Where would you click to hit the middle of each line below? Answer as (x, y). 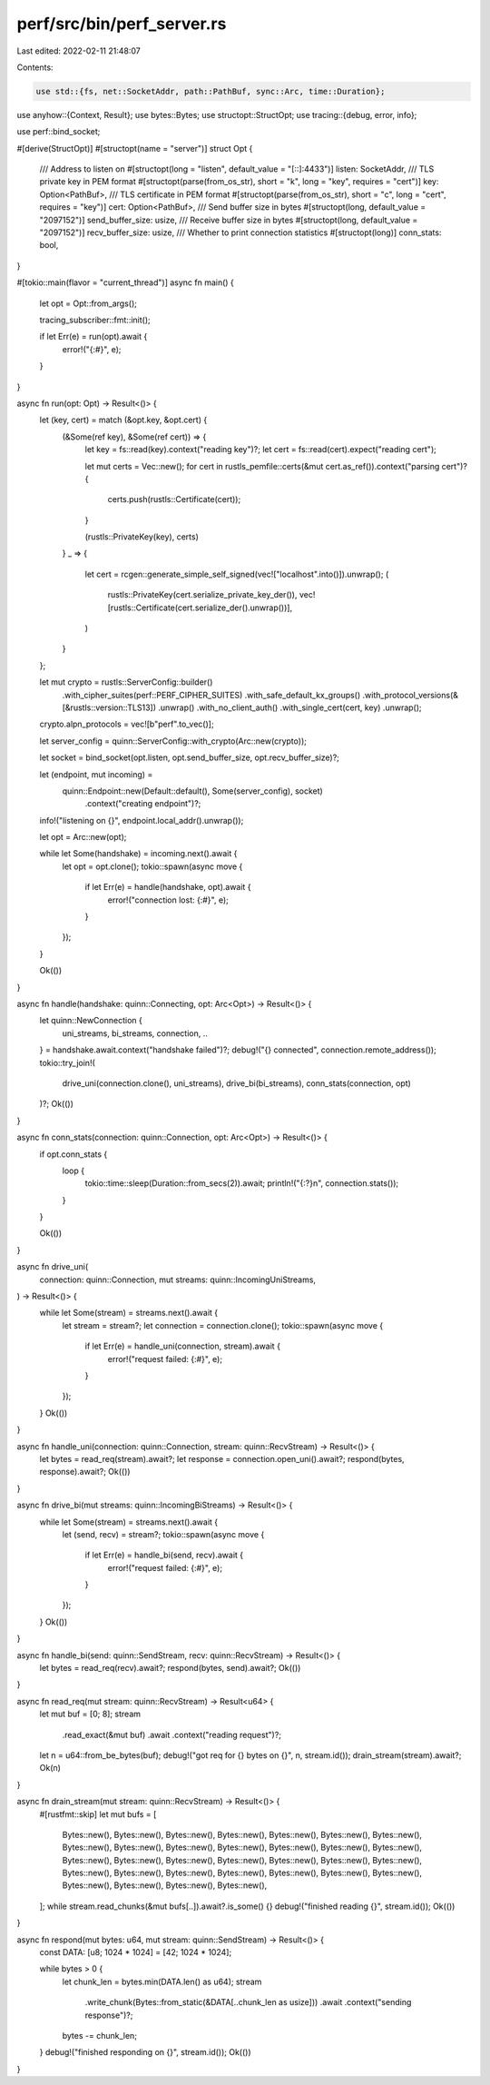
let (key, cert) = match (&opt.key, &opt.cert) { (123, 420)
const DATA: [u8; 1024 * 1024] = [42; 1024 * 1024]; (136, 1952)
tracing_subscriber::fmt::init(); (95, 320)
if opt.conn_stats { (73, 1154)
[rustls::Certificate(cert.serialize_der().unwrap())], (200, 608)
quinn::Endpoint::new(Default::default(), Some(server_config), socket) (193, 791)
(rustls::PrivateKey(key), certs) (142, 537)
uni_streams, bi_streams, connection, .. (135, 1033)
